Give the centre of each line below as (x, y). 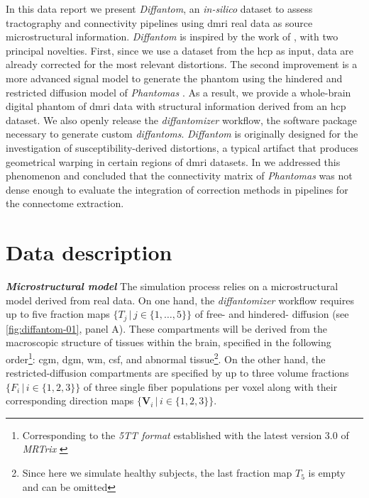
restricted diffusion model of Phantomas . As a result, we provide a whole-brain (178, 92)
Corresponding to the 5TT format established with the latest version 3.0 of (186, 435)
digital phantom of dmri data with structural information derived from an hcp (176, 106)
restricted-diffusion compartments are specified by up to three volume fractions (177, 373)
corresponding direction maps (70, 400)
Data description (89, 252)
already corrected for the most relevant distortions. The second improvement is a (182, 64)
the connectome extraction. (65, 203)
